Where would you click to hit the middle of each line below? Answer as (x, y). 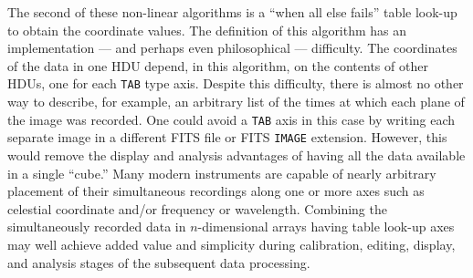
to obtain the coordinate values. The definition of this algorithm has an (207, 30)
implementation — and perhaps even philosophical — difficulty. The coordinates (232, 48)
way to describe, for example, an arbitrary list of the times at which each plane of (236, 102)
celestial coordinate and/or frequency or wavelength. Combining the (197, 208)
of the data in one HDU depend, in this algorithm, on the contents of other (218, 65)
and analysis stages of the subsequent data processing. (159, 262)
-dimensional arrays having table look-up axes (326, 227)
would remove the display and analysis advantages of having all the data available (236, 154)
